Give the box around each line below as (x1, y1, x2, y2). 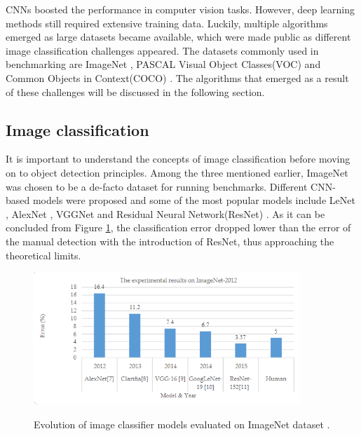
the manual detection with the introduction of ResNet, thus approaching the (6, 233, 334, 248)
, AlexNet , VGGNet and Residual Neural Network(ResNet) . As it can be (6, 206, 325, 221)
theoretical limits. (6, 247, 81, 262)
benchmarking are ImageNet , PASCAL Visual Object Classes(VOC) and (6, 57, 321, 71)
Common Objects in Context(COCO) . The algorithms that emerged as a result (6, 70, 349, 85)
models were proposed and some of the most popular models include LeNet (32, 193, 355, 207)
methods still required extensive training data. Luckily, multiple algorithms (6, 15, 328, 30)
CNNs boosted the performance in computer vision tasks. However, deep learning (6, 2, 355, 16)
